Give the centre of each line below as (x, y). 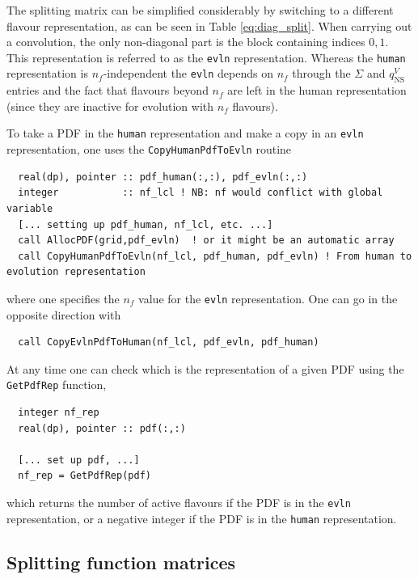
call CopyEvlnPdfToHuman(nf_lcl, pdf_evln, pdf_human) (169, 342)
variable (30, 208)
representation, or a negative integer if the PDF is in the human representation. (202, 518)
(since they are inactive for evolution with (110, 106)
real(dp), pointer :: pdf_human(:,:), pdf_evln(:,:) (163, 177)
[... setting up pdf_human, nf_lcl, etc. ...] (146, 224)
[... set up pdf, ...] (79, 460)
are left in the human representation (317, 90)
